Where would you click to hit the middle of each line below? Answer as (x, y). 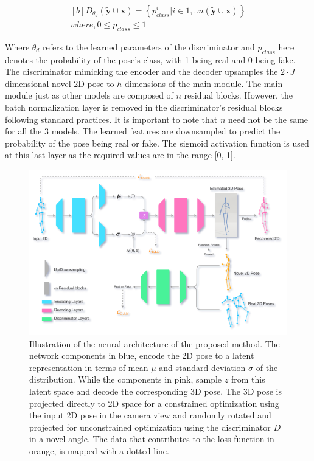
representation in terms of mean (89, 367)
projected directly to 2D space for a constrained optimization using (154, 403)
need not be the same (268, 119)
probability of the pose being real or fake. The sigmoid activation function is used (157, 143)
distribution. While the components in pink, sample (126, 379)
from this (248, 379)
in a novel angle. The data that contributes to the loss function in (152, 439)
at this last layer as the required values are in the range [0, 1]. (120, 155)
